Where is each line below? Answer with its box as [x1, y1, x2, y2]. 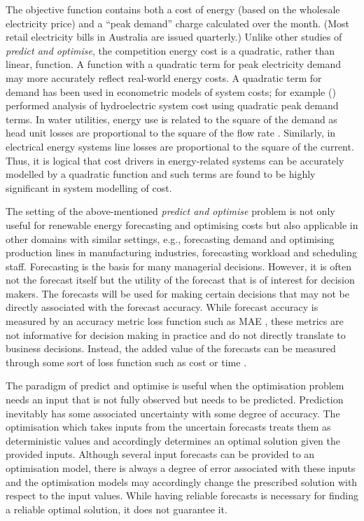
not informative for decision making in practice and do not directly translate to [6, 327, 346, 342]
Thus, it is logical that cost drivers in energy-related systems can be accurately [6, 153, 344, 167]
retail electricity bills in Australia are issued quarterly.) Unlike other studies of [6, 29, 342, 44]
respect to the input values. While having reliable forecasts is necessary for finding [6, 488, 358, 503]
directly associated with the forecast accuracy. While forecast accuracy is [6, 300, 318, 314]
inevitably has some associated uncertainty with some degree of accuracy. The [6, 405, 340, 420]
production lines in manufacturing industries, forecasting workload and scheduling [6, 245, 357, 260]
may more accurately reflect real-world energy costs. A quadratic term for [6, 70, 322, 85]
